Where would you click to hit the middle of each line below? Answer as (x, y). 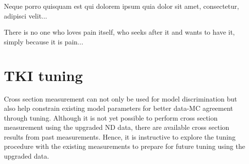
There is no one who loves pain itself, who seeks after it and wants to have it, (119, 32)
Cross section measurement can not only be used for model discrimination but (121, 98)
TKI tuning (43, 75)
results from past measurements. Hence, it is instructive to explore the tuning (120, 136)
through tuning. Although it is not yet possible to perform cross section (111, 117)
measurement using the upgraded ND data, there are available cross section (117, 127)
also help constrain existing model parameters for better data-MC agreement (119, 108)
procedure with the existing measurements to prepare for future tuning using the (124, 146)
